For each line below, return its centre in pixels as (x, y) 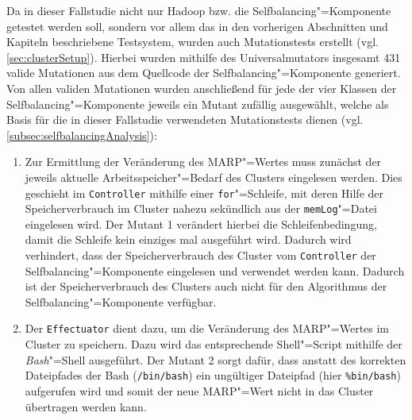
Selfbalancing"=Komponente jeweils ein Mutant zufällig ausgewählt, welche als (198, 104)
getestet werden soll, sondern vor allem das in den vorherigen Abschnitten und (197, 26)
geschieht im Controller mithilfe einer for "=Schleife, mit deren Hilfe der (204, 193)
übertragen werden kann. (86, 406)
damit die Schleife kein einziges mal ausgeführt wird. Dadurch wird (188, 239)
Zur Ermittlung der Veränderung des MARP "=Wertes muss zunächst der (203, 162)
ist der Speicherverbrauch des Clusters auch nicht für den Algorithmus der (206, 286)
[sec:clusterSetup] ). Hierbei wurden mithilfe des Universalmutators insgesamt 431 (204, 57)
